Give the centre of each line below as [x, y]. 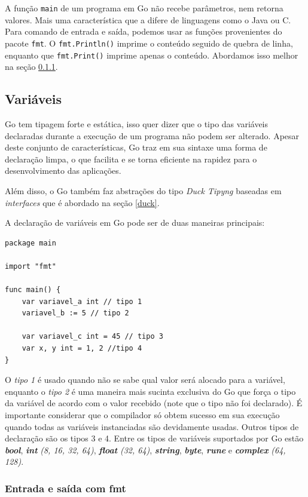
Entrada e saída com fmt [65, 488]
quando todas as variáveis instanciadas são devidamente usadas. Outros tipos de [152, 426]
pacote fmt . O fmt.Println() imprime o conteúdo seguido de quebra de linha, [149, 43]
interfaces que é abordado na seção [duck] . [82, 202]
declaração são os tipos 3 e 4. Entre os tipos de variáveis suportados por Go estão [154, 438]
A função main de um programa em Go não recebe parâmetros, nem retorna [144, 8]
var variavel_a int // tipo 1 [82, 301]
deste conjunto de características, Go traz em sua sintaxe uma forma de [136, 147]
